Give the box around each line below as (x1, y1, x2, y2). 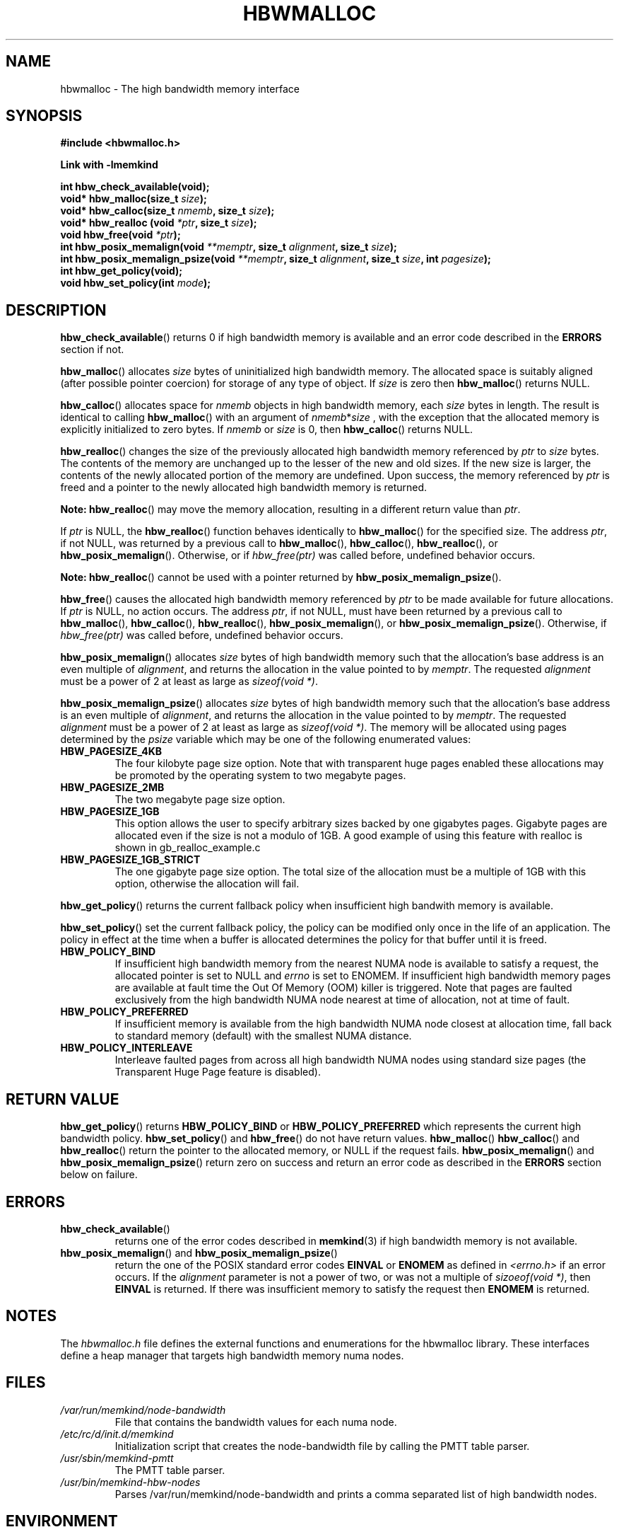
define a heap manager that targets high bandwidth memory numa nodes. (60, 1349, 404, 1361)
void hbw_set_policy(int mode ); (60, 277, 211, 289)
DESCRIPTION (6, 301, 107, 319)
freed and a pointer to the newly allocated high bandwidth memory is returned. (60, 481, 428, 494)
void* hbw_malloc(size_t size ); (60, 192, 207, 205)
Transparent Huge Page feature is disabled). (114, 1066, 321, 1078)
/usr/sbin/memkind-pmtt (60, 1451, 174, 1464)
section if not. (60, 343, 124, 356)
